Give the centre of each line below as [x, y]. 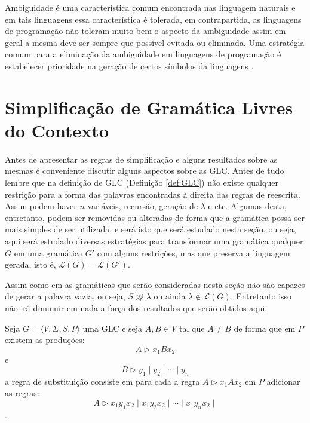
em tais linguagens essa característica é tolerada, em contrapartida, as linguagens [153, 19]
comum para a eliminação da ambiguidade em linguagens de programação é [143, 54]
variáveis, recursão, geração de [143, 206]
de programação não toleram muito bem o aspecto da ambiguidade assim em [145, 31]
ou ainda [170, 296]
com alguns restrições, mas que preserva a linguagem [194, 252]
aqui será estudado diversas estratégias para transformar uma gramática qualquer [154, 241]
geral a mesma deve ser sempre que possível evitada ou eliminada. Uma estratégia [155, 42]
